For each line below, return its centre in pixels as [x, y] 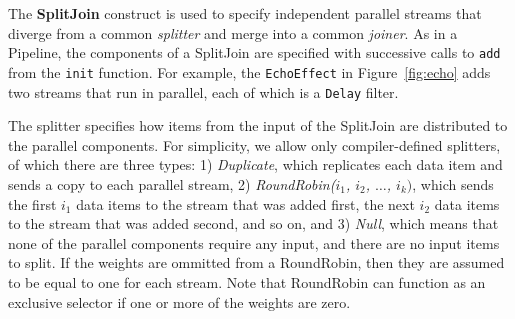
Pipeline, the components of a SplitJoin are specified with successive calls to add [254, 52]
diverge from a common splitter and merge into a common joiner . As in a [233, 32]
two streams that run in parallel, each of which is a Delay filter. [203, 91]
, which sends [453, 183]
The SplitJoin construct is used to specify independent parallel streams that [245, 13]
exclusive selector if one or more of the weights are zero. [179, 301]
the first [32, 203]
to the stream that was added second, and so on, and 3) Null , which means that [253, 223]
